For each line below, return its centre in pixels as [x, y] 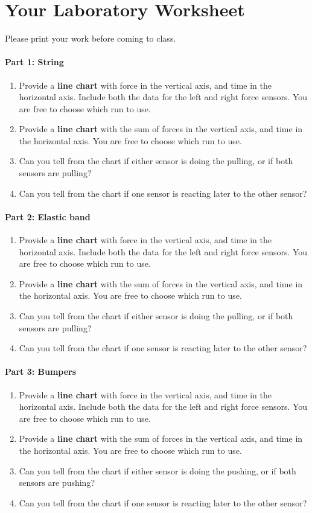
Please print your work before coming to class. [91, 38]
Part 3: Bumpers [41, 371]
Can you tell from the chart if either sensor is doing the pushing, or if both [158, 470]
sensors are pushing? [57, 483]
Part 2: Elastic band [48, 216]
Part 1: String [34, 62]
